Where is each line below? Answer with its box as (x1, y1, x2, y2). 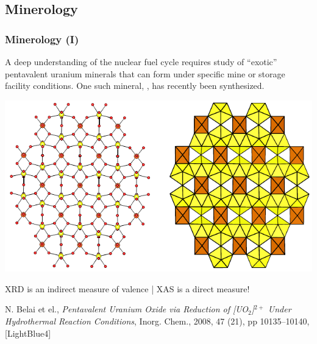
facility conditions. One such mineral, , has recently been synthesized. (5, 79, 265, 92)
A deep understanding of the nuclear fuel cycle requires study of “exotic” (5, 55, 277, 68)
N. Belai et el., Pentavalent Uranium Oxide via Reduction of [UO (5, 303, 249, 315)
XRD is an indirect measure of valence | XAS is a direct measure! (5, 282, 250, 295)
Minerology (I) (5, 31, 79, 46)
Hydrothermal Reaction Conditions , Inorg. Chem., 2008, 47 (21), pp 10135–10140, (5, 315, 310, 328)
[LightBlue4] (5, 326, 51, 339)
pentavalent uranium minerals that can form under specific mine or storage (5, 67, 285, 80)
